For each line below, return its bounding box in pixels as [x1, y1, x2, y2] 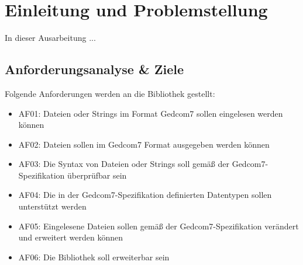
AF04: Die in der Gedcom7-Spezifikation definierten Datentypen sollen [18, 189, 272, 201]
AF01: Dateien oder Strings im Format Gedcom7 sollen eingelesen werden [18, 107, 283, 119]
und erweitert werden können [18, 231, 123, 243]
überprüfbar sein [67, 169, 127, 181]
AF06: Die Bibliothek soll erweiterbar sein [18, 250, 170, 263]
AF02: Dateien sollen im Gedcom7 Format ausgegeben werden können [18, 138, 270, 150]
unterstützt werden [18, 200, 87, 212]
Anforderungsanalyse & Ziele [5, 60, 184, 78]
